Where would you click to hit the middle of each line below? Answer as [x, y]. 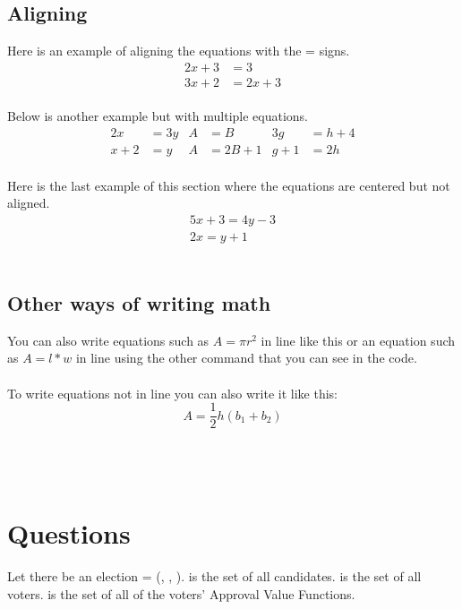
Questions [69, 533]
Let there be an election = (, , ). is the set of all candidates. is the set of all [214, 576]
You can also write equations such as [108, 340]
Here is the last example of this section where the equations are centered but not [229, 185]
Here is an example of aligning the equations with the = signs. [179, 51]
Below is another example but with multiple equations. [158, 116]
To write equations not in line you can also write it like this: [172, 393]
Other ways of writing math [139, 302]
